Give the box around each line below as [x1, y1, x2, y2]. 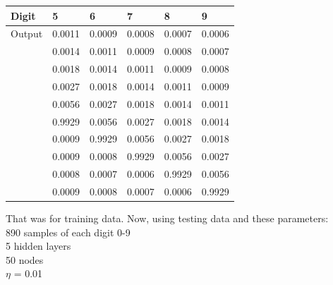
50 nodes [6, 252, 44, 267]
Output [11, 26, 43, 41]
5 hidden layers [6, 238, 71, 253]
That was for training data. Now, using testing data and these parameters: [6, 211, 329, 226]
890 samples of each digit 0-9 [6, 224, 131, 239]
